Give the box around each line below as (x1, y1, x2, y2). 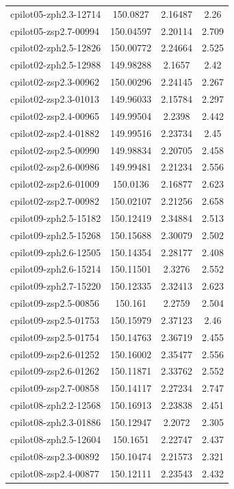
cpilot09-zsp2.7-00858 (10, 381, 99, 395)
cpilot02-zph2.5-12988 (10, 58, 101, 72)
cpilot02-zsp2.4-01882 (10, 125, 99, 140)
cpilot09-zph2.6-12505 (10, 244, 101, 259)
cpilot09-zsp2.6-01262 (10, 364, 99, 378)
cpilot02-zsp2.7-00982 (10, 194, 99, 208)
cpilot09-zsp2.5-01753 (10, 312, 99, 327)
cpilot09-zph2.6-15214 (10, 262, 101, 276)
